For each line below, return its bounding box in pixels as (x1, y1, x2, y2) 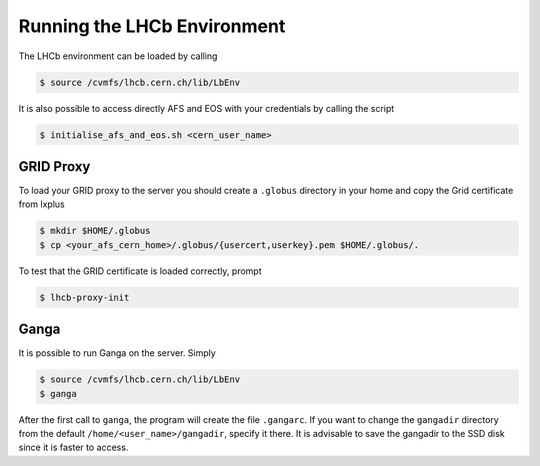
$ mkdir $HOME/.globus (39, 225, 151, 237)
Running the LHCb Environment (18, 15, 286, 37)
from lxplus (18, 198, 65, 210)
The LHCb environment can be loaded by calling (18, 50, 218, 62)
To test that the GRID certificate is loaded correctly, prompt (18, 265, 262, 277)
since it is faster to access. (18, 441, 129, 454)
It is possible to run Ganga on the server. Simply (18, 347, 217, 359)
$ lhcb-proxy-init (39, 291, 130, 303)
